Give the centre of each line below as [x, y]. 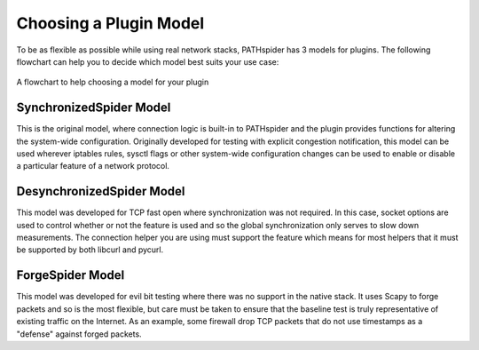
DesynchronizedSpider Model [101, 191]
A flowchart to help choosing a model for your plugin [113, 82]
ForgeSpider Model [71, 275]
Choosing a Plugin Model [110, 23]
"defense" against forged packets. [79, 334]
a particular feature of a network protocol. [93, 166]
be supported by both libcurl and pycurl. [90, 250]
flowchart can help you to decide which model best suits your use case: [148, 61]
